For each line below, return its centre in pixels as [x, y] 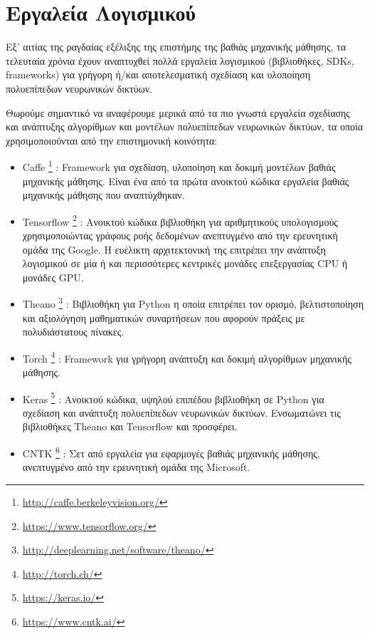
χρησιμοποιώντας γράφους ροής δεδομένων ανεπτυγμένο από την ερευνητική [180, 235]
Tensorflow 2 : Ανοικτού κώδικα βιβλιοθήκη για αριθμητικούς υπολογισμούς [180, 220]
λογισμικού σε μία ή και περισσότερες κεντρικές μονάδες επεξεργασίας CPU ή [185, 263]
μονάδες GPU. [53, 277]
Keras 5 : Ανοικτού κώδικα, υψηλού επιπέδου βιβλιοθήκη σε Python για [173, 397]
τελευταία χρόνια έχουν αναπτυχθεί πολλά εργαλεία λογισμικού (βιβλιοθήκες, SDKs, [180, 60]
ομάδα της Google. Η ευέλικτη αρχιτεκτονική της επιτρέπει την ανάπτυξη [174, 249]
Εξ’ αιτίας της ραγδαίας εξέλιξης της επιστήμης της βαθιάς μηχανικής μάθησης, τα [176, 47]
